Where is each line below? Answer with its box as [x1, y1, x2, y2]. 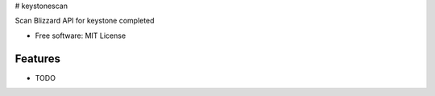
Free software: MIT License [35, 31, 126, 40]
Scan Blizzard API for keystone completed [14, 16, 155, 26]
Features [14, 52, 60, 65]
